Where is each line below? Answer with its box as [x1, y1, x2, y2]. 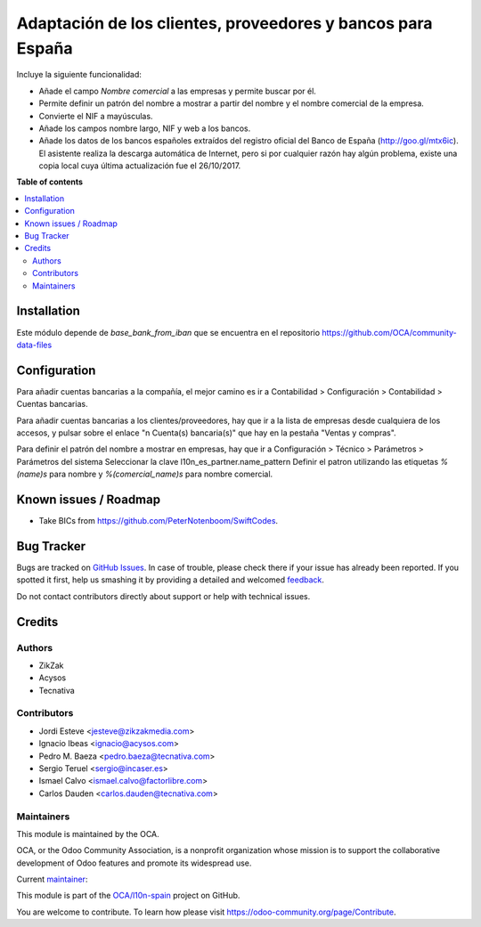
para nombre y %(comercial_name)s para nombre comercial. [49, 468, 273, 480]
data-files [16, 339, 53, 350]
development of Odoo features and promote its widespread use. [16, 858, 252, 868]
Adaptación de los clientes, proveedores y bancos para [16, 13, 433, 33]
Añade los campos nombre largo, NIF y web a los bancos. [38, 123, 251, 134]
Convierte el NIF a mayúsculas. [38, 110, 153, 121]
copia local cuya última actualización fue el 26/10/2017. [38, 160, 241, 171]
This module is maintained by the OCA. [16, 828, 159, 839]
